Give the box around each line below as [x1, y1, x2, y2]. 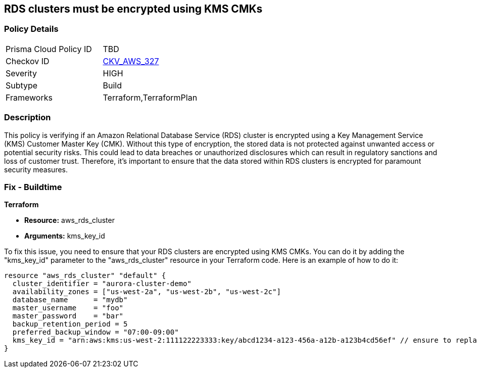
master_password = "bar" [12, 312, 124, 320]
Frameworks [6, 92, 53, 103]
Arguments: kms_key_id [24, 231, 105, 241]
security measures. [4, 165, 68, 174]
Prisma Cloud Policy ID [6, 43, 92, 54]
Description [4, 112, 51, 123]
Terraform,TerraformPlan [103, 92, 198, 103]
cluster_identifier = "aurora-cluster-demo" [12, 280, 192, 288]
